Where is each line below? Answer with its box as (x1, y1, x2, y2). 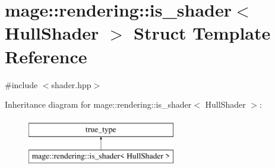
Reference (5, 44, 87, 68)
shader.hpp (51, 78, 91, 91)
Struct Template (134, 21, 271, 45)
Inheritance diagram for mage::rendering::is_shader (5, 98, 192, 111)
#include (5, 78, 38, 91)
